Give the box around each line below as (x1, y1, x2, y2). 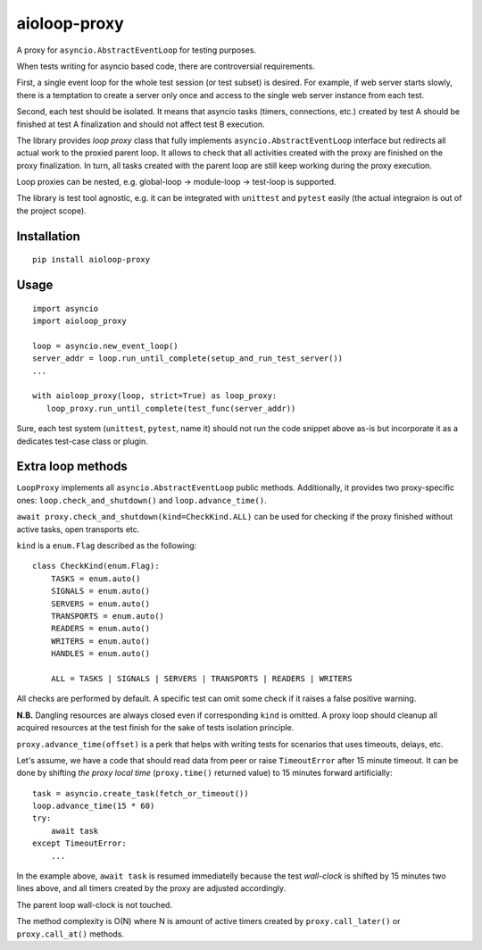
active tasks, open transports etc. (16, 523, 140, 535)
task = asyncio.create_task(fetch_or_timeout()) (32, 788, 249, 798)
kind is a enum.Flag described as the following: (16, 540, 197, 551)
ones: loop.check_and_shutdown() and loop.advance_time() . (16, 495, 267, 505)
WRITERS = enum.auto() (50, 636, 151, 646)
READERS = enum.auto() (50, 623, 151, 634)
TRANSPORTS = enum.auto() (50, 611, 165, 621)
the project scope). (16, 205, 87, 216)
